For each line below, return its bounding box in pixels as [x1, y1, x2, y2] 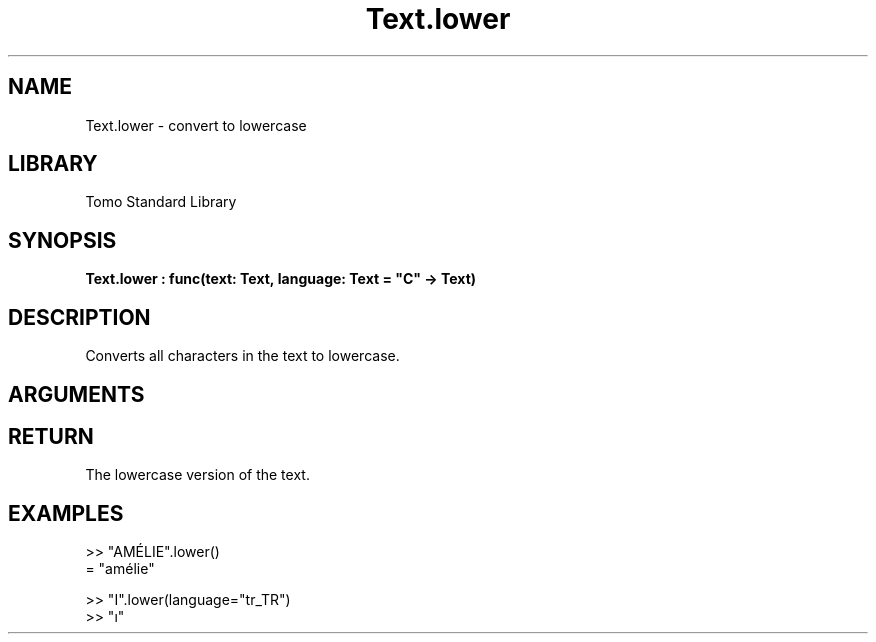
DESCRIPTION [8, 304, 151, 330]
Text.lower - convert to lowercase [85, 116, 307, 134]
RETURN [8, 423, 94, 449]
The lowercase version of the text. [85, 466, 310, 484]
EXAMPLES [8, 500, 124, 526]
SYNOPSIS [8, 227, 117, 253]
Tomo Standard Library [85, 193, 237, 211]
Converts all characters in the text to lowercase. [85, 347, 400, 365]
